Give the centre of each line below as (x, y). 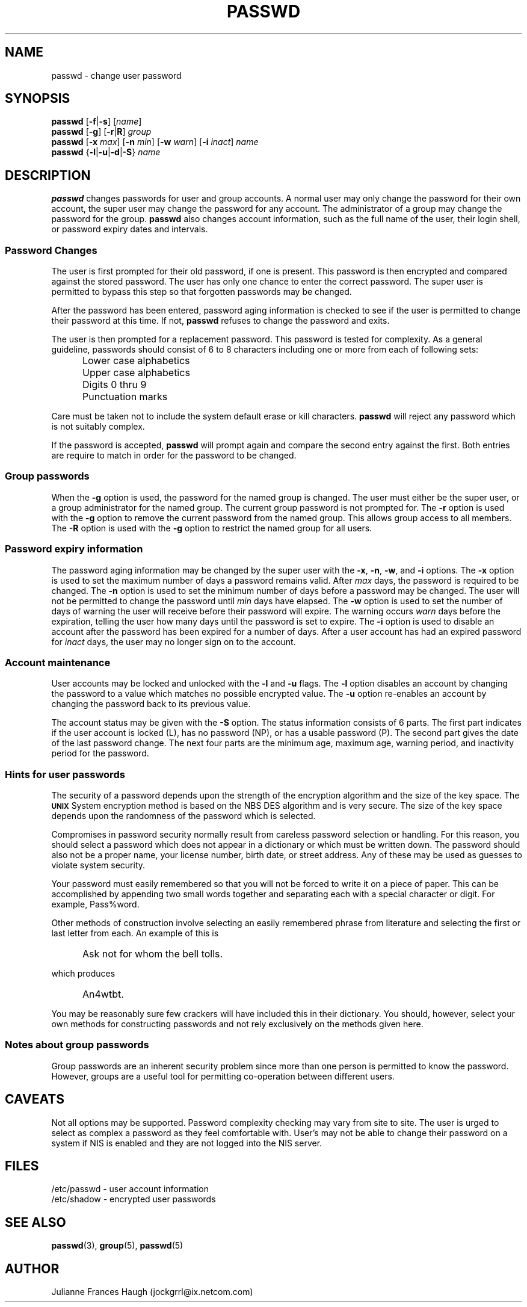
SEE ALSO (35, 1222)
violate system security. (98, 865)
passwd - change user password (116, 75)
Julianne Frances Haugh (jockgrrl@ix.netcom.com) (152, 1292)
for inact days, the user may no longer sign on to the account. (174, 641)
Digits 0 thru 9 (115, 385)
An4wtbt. (103, 994)
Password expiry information (74, 549)
